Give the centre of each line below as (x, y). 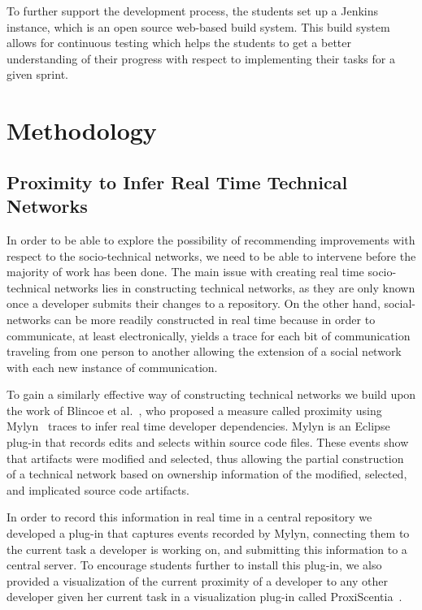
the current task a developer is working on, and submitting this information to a (207, 549)
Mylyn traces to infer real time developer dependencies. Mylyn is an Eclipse (198, 426)
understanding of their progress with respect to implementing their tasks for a (201, 58)
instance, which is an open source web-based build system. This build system (198, 26)
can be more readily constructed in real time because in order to (215, 319)
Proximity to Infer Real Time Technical (177, 182)
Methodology (82, 130)
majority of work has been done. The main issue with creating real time (185, 272)
